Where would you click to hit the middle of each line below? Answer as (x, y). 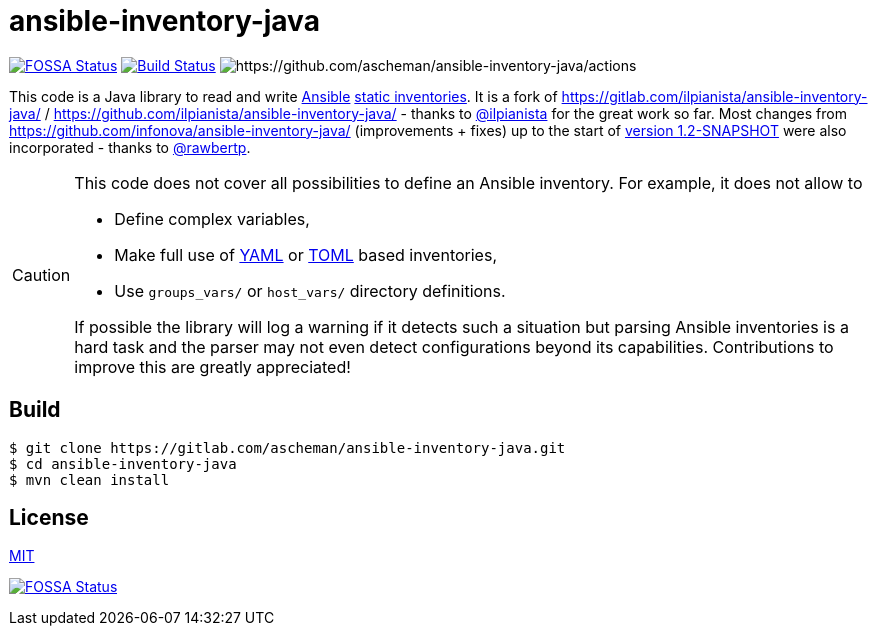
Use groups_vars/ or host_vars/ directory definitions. (310, 290)
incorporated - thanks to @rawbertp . (130, 147)
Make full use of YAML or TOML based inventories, (305, 254)
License (49, 518)
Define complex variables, (212, 218)
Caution (41, 274)
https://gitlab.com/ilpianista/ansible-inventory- (714, 96)
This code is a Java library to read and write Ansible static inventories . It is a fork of (283, 96)
